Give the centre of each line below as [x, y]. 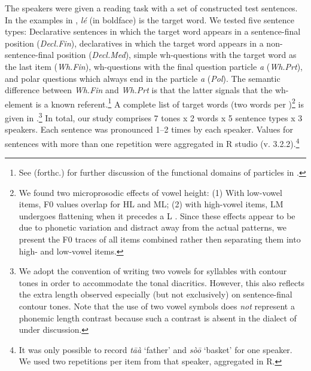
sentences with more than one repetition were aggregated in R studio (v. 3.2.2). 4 [152, 142]
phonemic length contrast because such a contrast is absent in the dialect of [158, 318]
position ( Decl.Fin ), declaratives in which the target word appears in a [134, 43]
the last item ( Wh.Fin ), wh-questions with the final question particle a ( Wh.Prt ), [154, 66]
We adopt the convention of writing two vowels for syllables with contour [153, 271]
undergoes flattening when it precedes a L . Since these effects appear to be [157, 215]
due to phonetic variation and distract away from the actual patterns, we [153, 227]
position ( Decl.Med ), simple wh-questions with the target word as [176, 55]
